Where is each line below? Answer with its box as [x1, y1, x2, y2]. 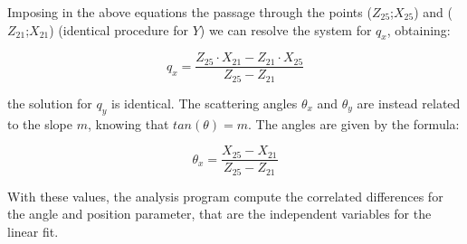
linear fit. [7, 222, 59, 240]
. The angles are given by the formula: [247, 114, 460, 133]
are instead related [357, 93, 461, 112]
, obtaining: [386, 20, 451, 39]
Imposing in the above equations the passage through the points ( [7, 3, 372, 21]
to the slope [7, 114, 73, 133]
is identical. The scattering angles [111, 93, 298, 112]
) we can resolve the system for [199, 20, 372, 39]
